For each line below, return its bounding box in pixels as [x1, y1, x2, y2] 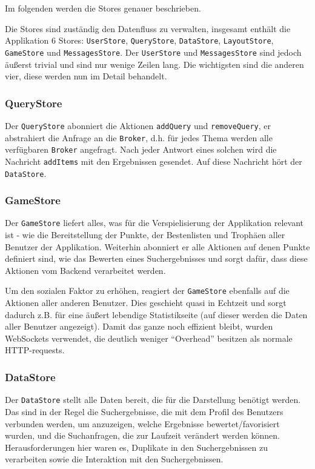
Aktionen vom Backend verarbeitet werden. [5, 264, 166, 276]
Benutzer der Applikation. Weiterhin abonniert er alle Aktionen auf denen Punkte [5, 240, 310, 253]
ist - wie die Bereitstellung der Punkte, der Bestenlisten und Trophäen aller [5, 228, 285, 241]
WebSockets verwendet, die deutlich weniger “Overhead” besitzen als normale [5, 331, 293, 344]
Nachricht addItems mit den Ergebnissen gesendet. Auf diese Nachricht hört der [5, 155, 302, 167]
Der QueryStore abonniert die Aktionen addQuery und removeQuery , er [5, 119, 271, 131]
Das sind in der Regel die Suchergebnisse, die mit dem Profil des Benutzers [5, 405, 283, 417]
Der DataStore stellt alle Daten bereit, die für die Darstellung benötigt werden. [5, 393, 301, 406]
